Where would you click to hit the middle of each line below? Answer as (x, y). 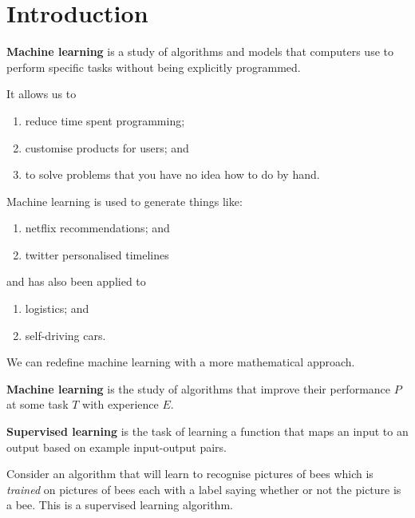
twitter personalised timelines (97, 254)
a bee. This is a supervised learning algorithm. (120, 505)
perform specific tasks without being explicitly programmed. (154, 67)
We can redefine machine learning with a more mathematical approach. (181, 362)
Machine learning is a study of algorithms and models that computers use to (200, 51)
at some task (38, 404)
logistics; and (57, 308)
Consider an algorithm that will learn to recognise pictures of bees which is (190, 474)
